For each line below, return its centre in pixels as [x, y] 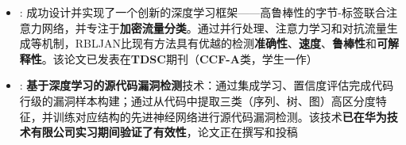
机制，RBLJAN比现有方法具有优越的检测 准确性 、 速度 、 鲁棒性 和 [209, 43]
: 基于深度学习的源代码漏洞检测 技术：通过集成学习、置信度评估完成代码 [207, 85]
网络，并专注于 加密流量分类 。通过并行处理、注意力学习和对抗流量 [214, 27]
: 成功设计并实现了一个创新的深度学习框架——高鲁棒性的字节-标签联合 [203, 12]
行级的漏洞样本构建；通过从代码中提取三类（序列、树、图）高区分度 [197, 100]
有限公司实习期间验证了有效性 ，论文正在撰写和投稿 [164, 132]
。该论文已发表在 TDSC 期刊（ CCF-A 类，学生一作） [180, 58]
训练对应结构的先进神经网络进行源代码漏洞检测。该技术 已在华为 [220, 116]
